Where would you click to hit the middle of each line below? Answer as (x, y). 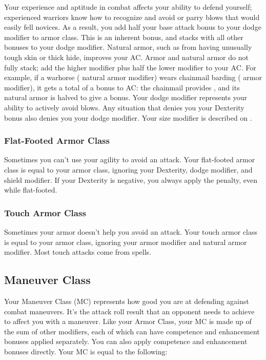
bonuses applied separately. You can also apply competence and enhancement (126, 341)
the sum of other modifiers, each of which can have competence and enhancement (132, 331)
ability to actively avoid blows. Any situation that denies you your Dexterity (124, 107)
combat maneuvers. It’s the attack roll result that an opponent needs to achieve (129, 311)
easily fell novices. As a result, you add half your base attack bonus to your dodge (133, 27)
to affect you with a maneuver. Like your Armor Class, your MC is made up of (128, 321)
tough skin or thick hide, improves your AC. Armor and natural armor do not (126, 57)
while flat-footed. (31, 190)
